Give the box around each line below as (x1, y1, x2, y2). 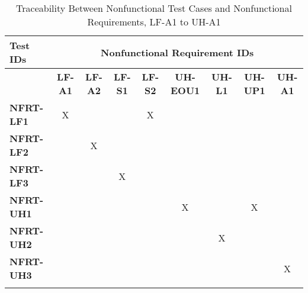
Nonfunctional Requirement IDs (101, 45, 254, 59)
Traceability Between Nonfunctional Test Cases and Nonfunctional (16, 1, 292, 15)
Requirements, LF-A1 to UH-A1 (87, 15, 221, 28)
